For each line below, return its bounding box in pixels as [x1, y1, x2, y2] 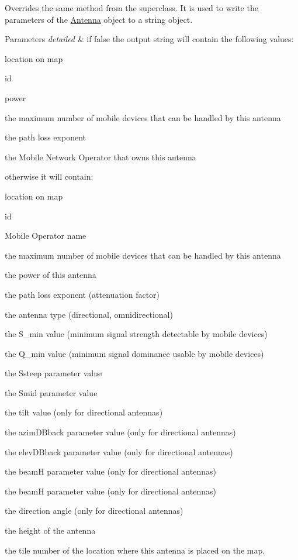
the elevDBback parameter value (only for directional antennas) [5, 445, 233, 458]
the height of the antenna [5, 524, 96, 537]
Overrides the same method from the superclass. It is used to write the [5, 2, 258, 13]
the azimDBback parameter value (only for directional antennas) [5, 426, 236, 438]
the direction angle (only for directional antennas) [5, 504, 183, 517]
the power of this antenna [5, 269, 96, 281]
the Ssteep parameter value [5, 367, 102, 379]
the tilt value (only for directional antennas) [5, 406, 163, 418]
